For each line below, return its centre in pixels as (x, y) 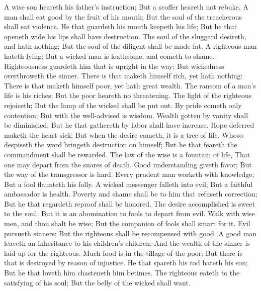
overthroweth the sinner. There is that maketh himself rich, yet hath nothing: (123, 76)
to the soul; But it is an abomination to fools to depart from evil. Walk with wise (129, 213)
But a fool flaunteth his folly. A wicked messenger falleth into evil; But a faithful (128, 184)
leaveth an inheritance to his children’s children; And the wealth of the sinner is (127, 243)
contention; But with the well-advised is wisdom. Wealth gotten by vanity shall (126, 115)
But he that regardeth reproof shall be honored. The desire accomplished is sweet (129, 203)
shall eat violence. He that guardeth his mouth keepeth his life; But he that (120, 26)
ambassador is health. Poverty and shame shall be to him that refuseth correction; (131, 194)
